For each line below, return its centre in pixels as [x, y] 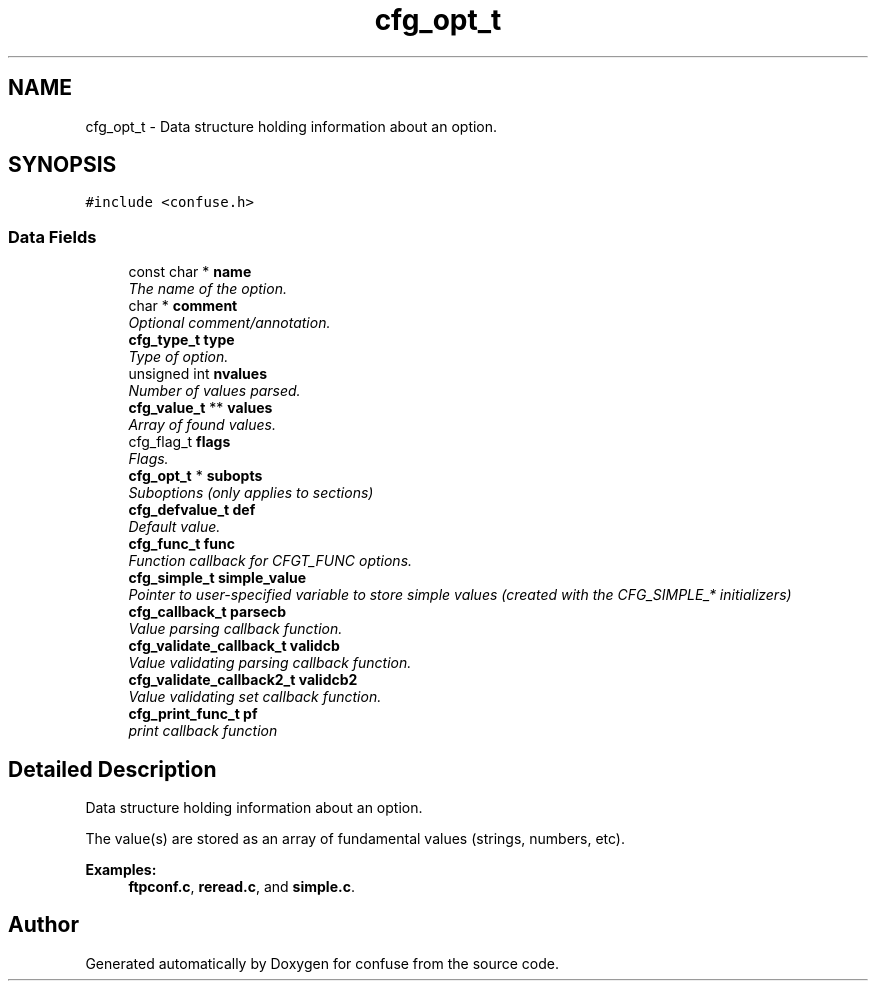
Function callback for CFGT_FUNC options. [270, 561]
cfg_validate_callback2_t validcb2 [243, 680]
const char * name [190, 272]
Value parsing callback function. [235, 629]
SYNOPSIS [62, 165]
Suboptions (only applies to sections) [251, 493]
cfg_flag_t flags [179, 442]
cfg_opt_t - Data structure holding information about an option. [291, 126]
